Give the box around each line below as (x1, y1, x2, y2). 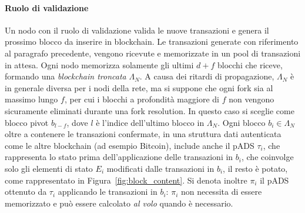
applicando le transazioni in (58, 185, 157, 198)
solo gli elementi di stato (5, 162, 93, 174)
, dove (66, 116, 88, 128)
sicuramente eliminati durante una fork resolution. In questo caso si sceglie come (5, 104, 294, 117)
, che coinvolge (241, 151, 294, 163)
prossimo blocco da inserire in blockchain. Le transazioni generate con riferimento (5, 35, 299, 48)
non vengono (229, 93, 274, 105)
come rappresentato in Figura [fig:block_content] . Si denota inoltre (5, 174, 247, 186)
